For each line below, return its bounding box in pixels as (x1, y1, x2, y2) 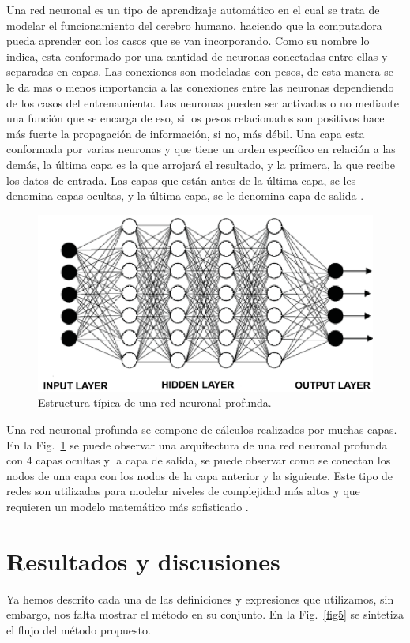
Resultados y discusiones (6, 544, 280, 577)
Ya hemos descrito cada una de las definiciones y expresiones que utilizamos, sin (6, 590, 394, 607)
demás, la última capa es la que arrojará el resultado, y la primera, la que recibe (6, 156, 396, 172)
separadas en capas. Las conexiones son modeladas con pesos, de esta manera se (6, 63, 393, 80)
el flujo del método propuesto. (6, 621, 151, 637)
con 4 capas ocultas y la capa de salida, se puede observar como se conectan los (6, 452, 391, 468)
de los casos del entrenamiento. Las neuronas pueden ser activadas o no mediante (6, 94, 400, 111)
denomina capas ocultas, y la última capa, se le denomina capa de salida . (6, 187, 364, 204)
